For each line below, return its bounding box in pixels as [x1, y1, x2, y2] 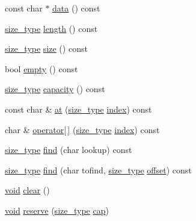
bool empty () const [5, 62, 78, 75]
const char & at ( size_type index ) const [5, 102, 152, 115]
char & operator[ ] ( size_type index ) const [5, 123, 160, 135]
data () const [52, 2, 100, 14]
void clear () [5, 184, 50, 196]
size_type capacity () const [5, 82, 105, 95]
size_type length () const [5, 22, 98, 34]
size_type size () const [5, 42, 88, 55]
